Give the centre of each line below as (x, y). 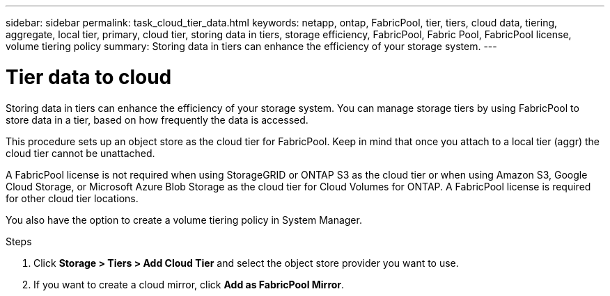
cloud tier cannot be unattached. (80, 153)
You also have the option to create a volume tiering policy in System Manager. (184, 220)
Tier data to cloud (89, 77)
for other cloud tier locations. (72, 198)
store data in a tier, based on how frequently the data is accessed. (157, 120)
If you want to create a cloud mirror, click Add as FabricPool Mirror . (189, 284)
